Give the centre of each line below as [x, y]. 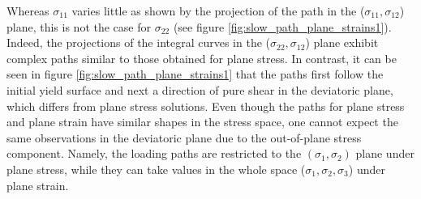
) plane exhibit [342, 42]
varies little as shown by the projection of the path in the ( [218, 11]
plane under [385, 153]
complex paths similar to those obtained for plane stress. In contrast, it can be [202, 58]
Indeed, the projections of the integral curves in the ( [138, 42]
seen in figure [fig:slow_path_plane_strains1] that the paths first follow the [195, 74]
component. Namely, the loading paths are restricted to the [154, 153]
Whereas [28, 11]
